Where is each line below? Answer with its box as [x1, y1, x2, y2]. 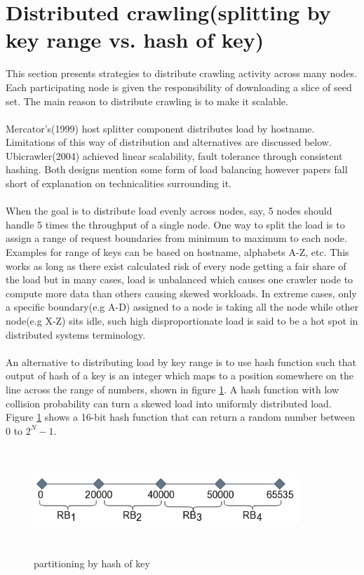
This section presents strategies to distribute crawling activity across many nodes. [6, 66, 358, 81]
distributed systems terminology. [6, 327, 146, 341]
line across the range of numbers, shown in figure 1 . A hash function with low [6, 381, 339, 396]
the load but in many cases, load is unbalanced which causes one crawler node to [6, 272, 353, 287]
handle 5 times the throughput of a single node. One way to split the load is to [6, 217, 345, 231]
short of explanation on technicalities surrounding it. [6, 176, 232, 191]
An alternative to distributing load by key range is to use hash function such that [6, 354, 356, 369]
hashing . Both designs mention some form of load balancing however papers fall [6, 162, 348, 177]
